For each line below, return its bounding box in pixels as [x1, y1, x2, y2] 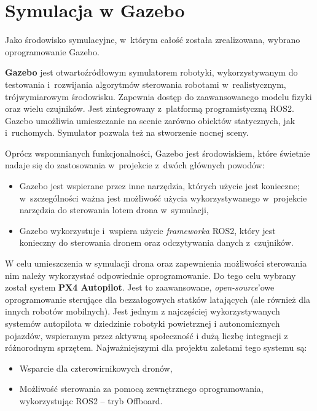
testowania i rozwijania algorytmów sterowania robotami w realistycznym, [5, 77, 286, 90]
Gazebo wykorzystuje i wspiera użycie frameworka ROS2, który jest [19, 224, 276, 237]
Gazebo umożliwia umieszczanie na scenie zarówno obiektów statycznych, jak [5, 114, 295, 127]
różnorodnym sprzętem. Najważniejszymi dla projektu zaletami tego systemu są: [5, 341, 307, 354]
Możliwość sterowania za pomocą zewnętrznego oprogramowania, [19, 382, 264, 395]
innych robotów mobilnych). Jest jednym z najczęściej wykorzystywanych [5, 305, 280, 318]
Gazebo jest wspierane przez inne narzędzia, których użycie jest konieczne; [19, 179, 300, 192]
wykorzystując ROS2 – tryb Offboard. [19, 394, 163, 407]
